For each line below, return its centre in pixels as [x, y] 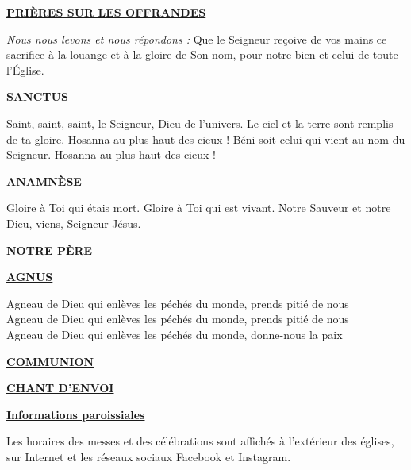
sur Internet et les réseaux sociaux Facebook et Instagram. [149, 456]
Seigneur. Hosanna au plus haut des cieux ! [111, 154]
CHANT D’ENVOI [60, 388]
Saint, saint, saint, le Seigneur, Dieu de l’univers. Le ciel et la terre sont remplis [200, 123]
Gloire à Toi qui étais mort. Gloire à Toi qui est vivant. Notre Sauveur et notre [199, 208]
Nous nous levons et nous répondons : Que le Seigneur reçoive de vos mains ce [197, 39]
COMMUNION [50, 361]
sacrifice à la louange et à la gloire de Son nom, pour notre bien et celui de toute [202, 54]
